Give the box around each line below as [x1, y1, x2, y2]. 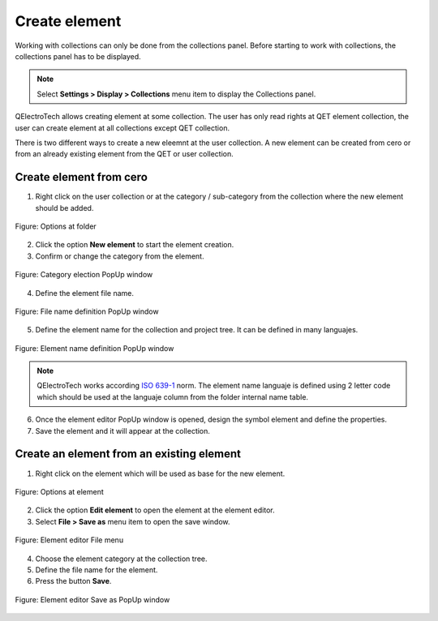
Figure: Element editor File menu [15, 535, 124, 545]
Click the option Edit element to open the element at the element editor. [35, 505, 275, 515]
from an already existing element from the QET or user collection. [15, 149, 234, 159]
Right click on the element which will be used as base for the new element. [35, 469, 286, 478]
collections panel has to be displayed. [15, 51, 141, 61]
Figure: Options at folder [15, 221, 97, 231]
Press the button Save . [35, 576, 112, 586]
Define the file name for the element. [35, 564, 158, 575]
